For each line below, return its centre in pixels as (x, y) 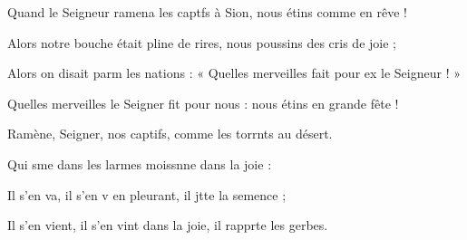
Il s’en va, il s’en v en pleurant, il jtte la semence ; (147, 194)
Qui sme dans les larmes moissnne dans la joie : (140, 163)
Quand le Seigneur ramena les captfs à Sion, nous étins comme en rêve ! (207, 12)
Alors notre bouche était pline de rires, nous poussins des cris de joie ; (202, 42)
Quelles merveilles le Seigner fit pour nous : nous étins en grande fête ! (203, 103)
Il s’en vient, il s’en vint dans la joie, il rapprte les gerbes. (168, 225)
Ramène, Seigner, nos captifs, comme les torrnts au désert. (170, 134)
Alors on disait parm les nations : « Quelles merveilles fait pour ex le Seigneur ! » (234, 73)
